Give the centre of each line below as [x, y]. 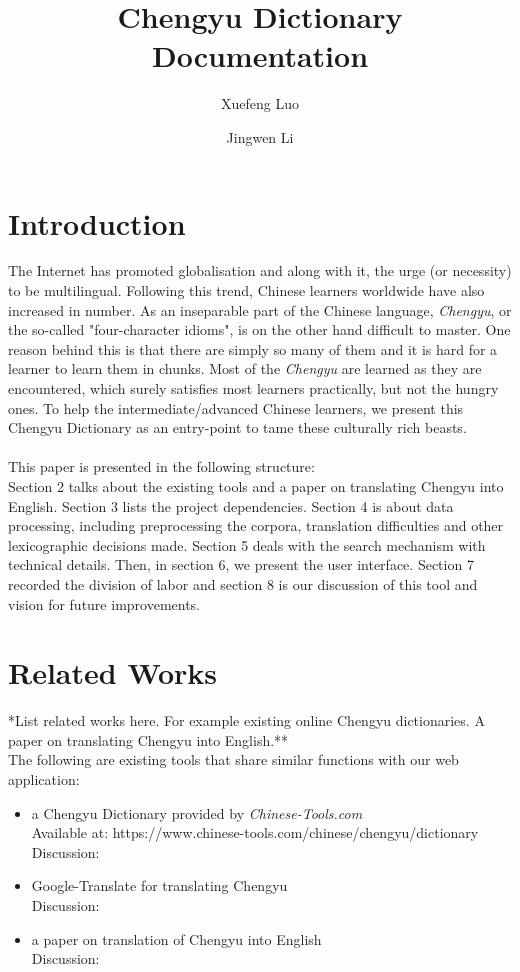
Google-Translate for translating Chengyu [159, 885]
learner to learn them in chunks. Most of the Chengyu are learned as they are [245, 368]
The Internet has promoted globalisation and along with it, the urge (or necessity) [260, 270]
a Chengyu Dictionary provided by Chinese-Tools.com [197, 812]
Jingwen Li [260, 136]
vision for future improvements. [104, 603]
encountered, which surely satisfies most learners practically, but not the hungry [253, 388]
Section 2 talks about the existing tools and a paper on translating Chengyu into [256, 485]
